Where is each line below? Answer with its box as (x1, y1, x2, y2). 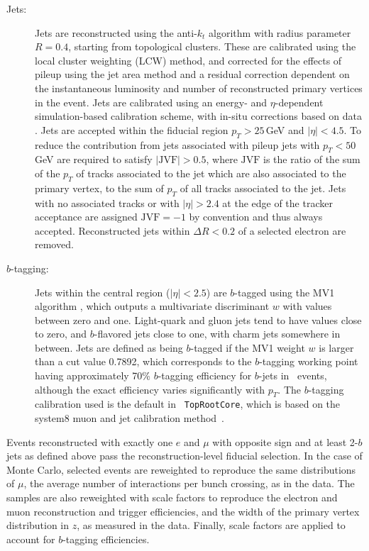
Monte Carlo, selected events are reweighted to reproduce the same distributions (6, 462, 356, 477)
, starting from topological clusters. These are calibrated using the (68, 39, 356, 54)
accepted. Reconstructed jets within (35, 223, 190, 238)
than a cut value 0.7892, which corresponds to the (35, 354, 252, 369)
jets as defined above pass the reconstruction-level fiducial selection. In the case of (6, 448, 363, 463)
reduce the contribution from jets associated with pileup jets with (35, 137, 320, 152)
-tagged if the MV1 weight (190, 340, 305, 355)
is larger (319, 340, 354, 355)
